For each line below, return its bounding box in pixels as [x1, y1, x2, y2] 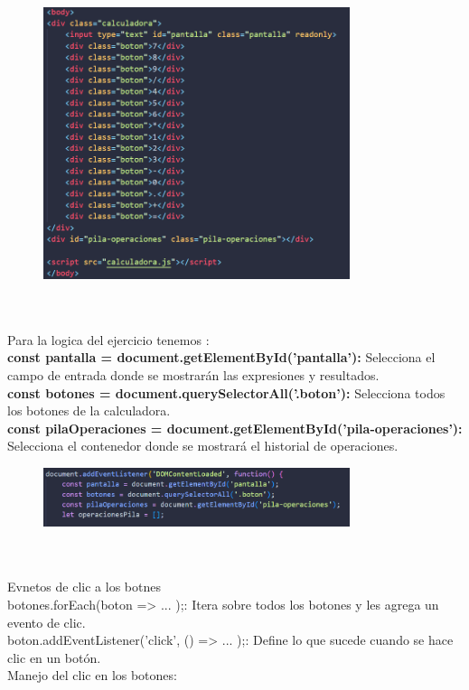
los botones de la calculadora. [7, 401, 171, 420]
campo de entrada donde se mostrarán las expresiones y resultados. [7, 366, 380, 384]
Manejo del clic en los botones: [7, 666, 177, 685]
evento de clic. [7, 612, 86, 631]
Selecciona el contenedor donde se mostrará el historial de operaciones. [7, 436, 399, 455]
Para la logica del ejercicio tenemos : [7, 330, 210, 349]
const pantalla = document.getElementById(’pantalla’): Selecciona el [7, 348, 436, 367]
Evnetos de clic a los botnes [7, 577, 161, 596]
